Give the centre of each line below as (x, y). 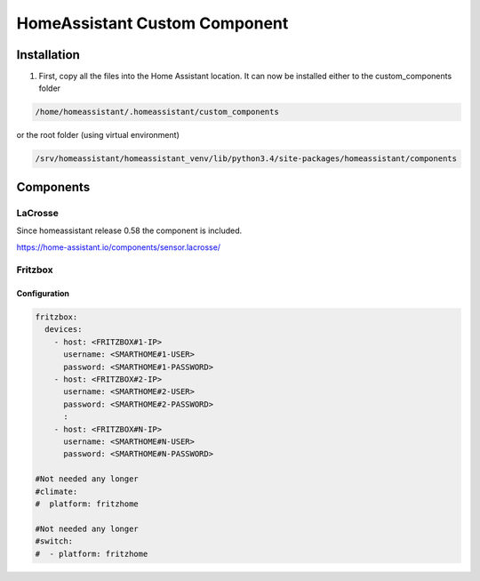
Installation (48, 55)
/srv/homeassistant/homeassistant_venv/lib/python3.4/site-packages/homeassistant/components (246, 159)
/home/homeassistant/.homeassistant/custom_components (157, 112)
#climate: (56, 491)
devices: (64, 330)
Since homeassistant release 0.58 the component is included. (129, 230)
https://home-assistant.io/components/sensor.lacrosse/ (119, 247)
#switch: (54, 541)
